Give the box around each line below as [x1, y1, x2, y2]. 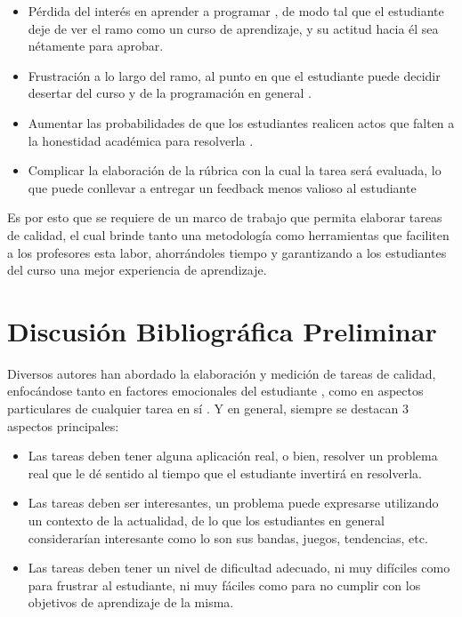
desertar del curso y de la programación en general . [28, 84, 312, 102]
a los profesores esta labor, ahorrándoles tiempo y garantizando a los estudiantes [7, 243, 447, 261]
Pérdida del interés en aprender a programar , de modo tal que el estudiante [28, 2, 444, 20]
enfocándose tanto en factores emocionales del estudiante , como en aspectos [7, 381, 424, 400]
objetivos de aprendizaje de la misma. [28, 593, 234, 612]
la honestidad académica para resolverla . [28, 131, 254, 149]
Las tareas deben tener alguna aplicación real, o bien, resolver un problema [28, 446, 438, 465]
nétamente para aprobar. [28, 36, 164, 55]
